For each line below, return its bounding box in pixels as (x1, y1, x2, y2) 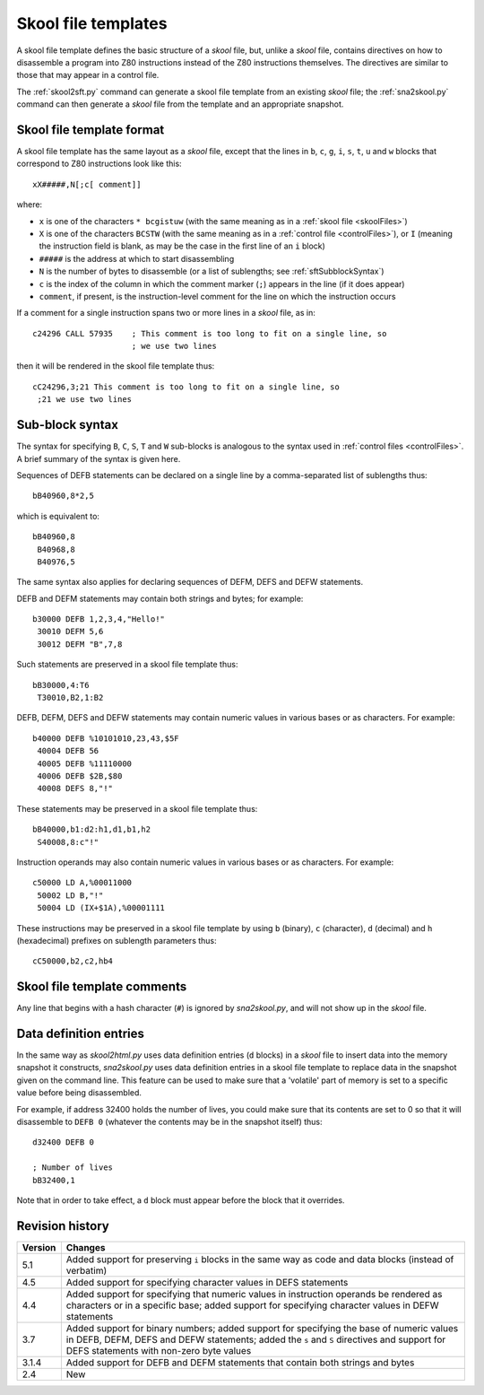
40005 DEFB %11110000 (37, 758, 133, 769)
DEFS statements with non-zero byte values (65, 1344, 252, 1356)
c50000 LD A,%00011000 (32, 877, 133, 888)
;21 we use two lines (37, 395, 133, 405)
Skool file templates (16, 13, 168, 33)
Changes (65, 1241, 106, 1253)
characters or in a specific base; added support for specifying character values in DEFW (65, 1299, 439, 1312)
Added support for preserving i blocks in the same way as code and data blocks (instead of (65, 1252, 454, 1265)
